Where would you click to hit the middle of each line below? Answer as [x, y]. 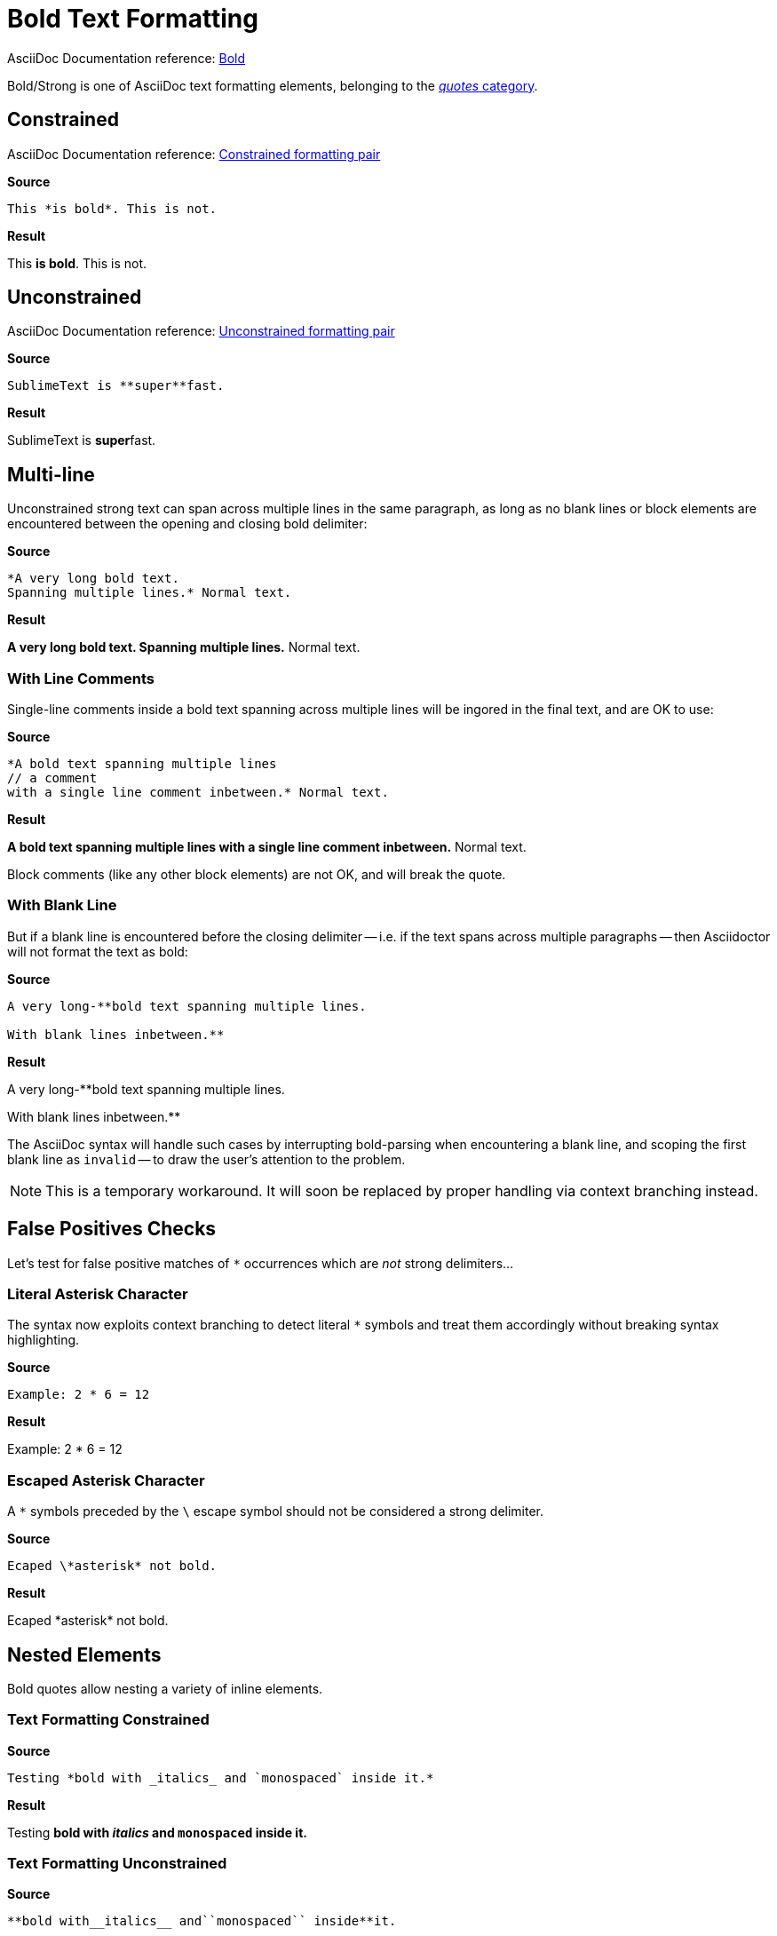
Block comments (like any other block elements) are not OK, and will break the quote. [257, 875]
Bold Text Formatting [133, 19]
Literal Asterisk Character [98, 1294]
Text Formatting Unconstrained [117, 1864]
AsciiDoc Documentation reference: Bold [127, 58]
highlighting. [44, 1340]
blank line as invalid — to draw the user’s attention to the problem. [206, 1159]
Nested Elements [84, 1654]
